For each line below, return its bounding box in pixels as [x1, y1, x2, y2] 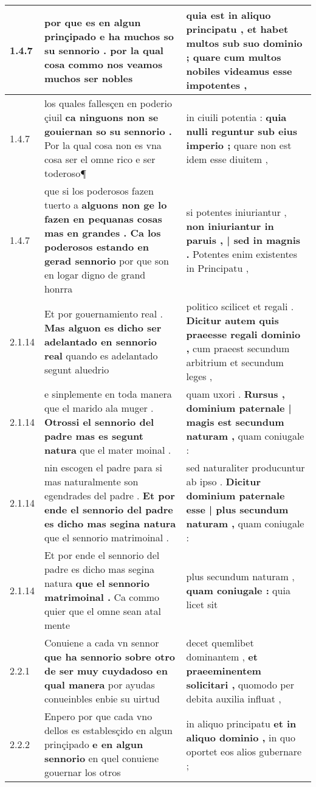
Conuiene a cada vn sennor [44, 636, 159, 650]
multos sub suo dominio [186, 36, 303, 50]
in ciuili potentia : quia [186, 110, 287, 124]
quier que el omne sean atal [44, 604, 162, 618]
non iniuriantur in [186, 218, 274, 233]
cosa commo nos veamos [44, 57, 163, 71]
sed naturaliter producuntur [186, 460, 305, 474]
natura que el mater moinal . [44, 443, 171, 457]
